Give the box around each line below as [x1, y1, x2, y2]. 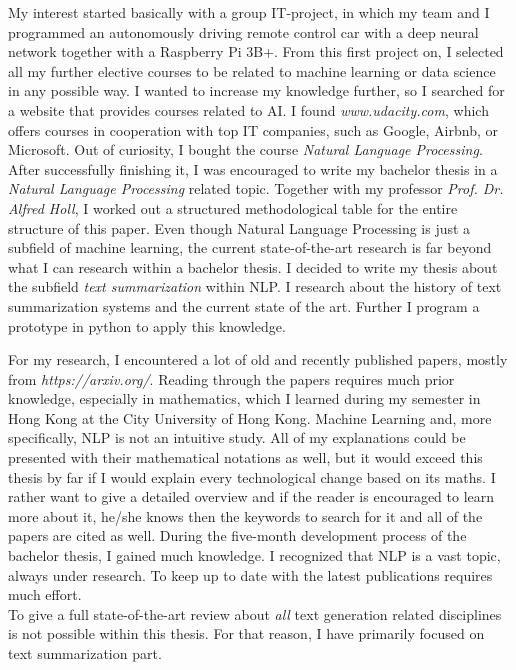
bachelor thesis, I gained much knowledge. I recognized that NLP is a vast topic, [8, 545, 501, 566]
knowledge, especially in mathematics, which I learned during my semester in [8, 388, 481, 409]
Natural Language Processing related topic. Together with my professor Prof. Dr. [8, 178, 504, 199]
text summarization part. [8, 643, 162, 663]
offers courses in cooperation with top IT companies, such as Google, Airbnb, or [8, 119, 498, 140]
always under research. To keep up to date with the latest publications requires [8, 564, 493, 585]
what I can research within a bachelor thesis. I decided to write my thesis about [8, 256, 498, 277]
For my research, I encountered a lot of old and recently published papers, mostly [8, 349, 508, 370]
